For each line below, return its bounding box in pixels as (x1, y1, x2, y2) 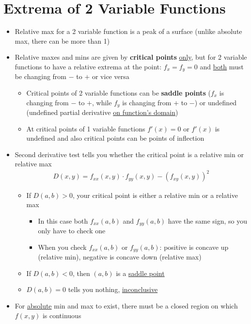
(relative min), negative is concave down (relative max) (38, 252, 202, 262)
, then (72, 268, 90, 278)
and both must (200, 61, 244, 71)
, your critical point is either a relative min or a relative (72, 190, 238, 200)
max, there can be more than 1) (15, 35, 110, 46)
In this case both (38, 215, 88, 226)
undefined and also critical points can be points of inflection (26, 133, 204, 143)
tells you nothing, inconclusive (68, 284, 158, 294)
